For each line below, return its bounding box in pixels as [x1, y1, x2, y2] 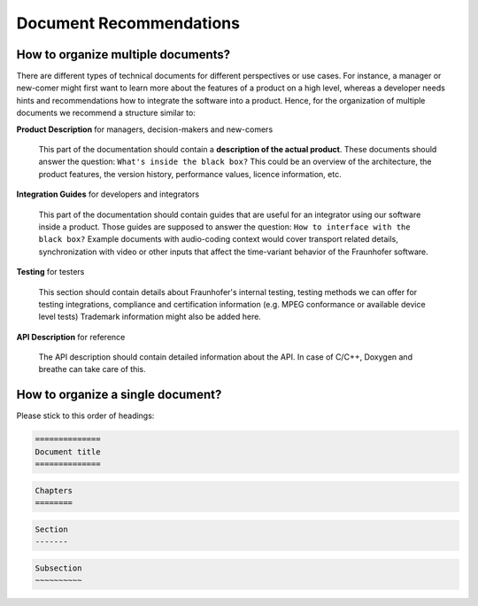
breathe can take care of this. [38, 364, 146, 375]
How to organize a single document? [16, 387, 222, 402]
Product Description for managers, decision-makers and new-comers [16, 124, 274, 135]
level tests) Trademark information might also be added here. [38, 311, 261, 322]
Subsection [35, 563, 82, 573]
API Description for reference [16, 331, 126, 342]
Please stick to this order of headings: [16, 410, 155, 421]
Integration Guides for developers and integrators [16, 189, 199, 199]
